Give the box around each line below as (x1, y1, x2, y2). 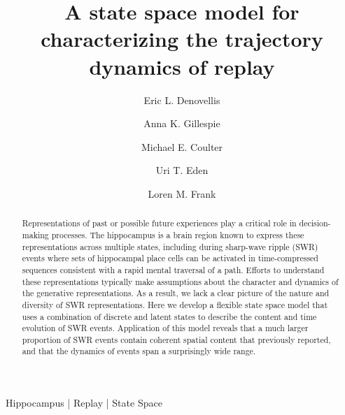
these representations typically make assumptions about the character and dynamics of (22, 275, 339, 287)
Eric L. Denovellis (143, 92, 220, 107)
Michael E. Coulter (141, 139, 223, 154)
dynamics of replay (89, 52, 275, 80)
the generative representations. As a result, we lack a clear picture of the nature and (22, 287, 330, 299)
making (22, 228, 49, 240)
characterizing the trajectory (41, 24, 323, 53)
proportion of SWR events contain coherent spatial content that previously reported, (22, 333, 331, 345)
